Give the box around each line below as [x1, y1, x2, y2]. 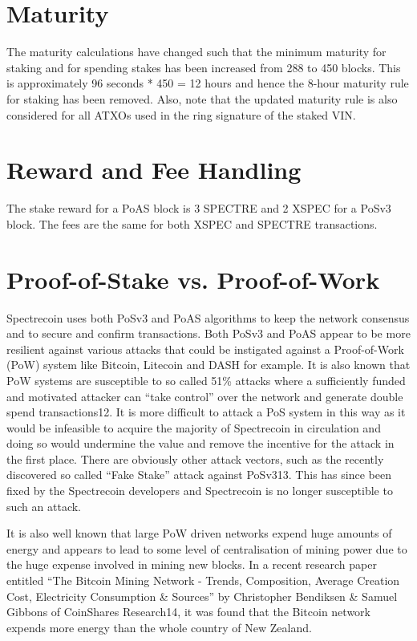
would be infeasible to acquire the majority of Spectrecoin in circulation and [6, 419, 381, 436]
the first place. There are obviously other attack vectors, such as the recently [6, 450, 384, 467]
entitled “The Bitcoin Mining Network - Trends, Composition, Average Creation [6, 572, 400, 589]
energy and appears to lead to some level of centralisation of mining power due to [6, 540, 407, 557]
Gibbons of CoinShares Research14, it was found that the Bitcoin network [6, 603, 370, 620]
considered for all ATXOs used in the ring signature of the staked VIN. [6, 106, 356, 123]
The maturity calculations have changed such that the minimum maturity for [6, 43, 387, 60]
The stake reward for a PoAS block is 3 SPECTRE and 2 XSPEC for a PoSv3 [6, 200, 391, 217]
